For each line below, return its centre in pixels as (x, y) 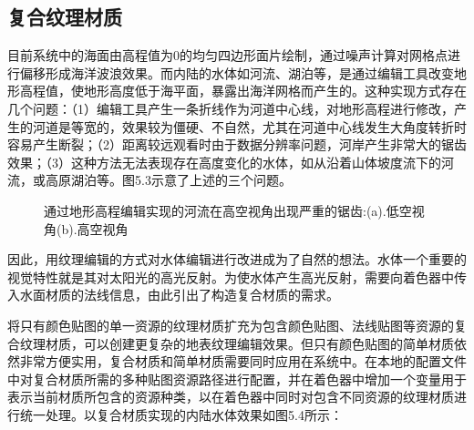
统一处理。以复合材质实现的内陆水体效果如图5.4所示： (181, 414)
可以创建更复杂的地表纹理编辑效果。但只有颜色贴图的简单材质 (268, 343)
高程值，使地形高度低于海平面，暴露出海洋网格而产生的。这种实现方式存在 (243, 91)
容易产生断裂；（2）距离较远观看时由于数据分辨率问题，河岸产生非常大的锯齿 (237, 144)
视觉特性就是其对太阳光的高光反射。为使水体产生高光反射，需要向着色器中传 (237, 276)
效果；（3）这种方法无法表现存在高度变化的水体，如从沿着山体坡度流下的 (224, 162)
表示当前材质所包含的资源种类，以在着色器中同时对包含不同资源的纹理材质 (231, 397)
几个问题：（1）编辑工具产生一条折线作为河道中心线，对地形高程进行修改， (231, 108)
